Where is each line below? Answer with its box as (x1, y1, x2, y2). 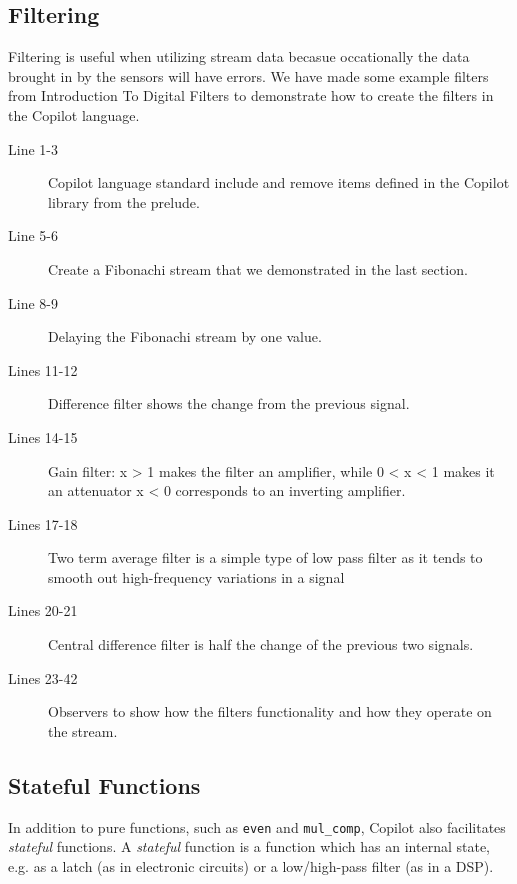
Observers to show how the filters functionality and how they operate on (48, 701, 492, 722)
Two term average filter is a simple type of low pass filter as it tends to (48, 547, 483, 568)
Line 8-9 (8, 292, 58, 313)
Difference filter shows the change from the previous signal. (48, 393, 410, 414)
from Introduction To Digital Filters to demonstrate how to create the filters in (8, 85, 494, 106)
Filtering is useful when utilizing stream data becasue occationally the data (8, 46, 470, 67)
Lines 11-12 (8, 359, 78, 380)
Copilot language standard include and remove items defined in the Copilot (48, 172, 510, 193)
